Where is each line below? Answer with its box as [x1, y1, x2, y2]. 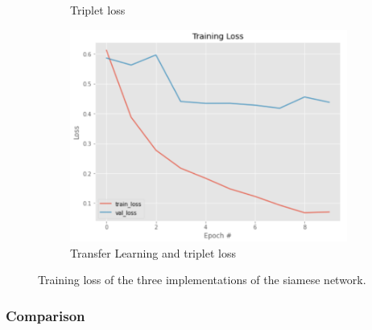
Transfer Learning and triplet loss [70, 244, 236, 261]
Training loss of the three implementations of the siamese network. [38, 271, 366, 288]
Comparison [6, 305, 85, 325]
